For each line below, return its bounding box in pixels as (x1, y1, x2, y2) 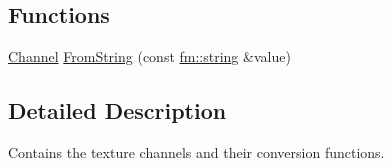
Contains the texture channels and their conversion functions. (8, 142, 385, 162)
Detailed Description (8, 95, 227, 126)
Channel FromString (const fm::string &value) (8, 46, 291, 67)
